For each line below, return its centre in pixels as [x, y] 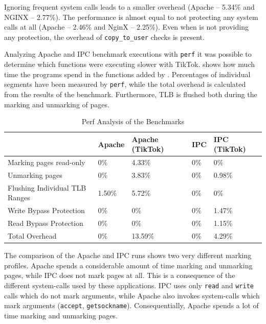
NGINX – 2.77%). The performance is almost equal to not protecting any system [131, 17]
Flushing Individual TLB [47, 187]
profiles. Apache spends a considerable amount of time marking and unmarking [128, 265]
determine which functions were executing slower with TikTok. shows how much [129, 64]
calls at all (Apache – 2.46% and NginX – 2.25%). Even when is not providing [126, 27]
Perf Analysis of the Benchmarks [133, 121]
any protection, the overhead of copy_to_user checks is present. [104, 37]
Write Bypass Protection [46, 210]
